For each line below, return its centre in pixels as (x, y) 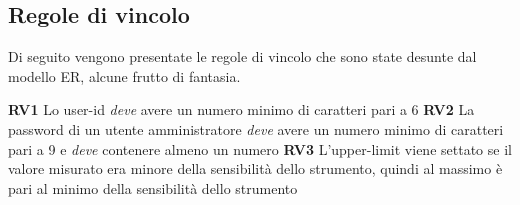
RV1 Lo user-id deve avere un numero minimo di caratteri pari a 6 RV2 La (241, 109)
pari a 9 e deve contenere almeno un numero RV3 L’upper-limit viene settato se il (260, 148)
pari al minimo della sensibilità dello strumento (153, 187)
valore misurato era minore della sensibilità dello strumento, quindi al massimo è (255, 168)
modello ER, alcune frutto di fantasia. (124, 75)
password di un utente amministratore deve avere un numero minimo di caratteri (256, 128)
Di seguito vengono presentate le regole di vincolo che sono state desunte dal (242, 56)
